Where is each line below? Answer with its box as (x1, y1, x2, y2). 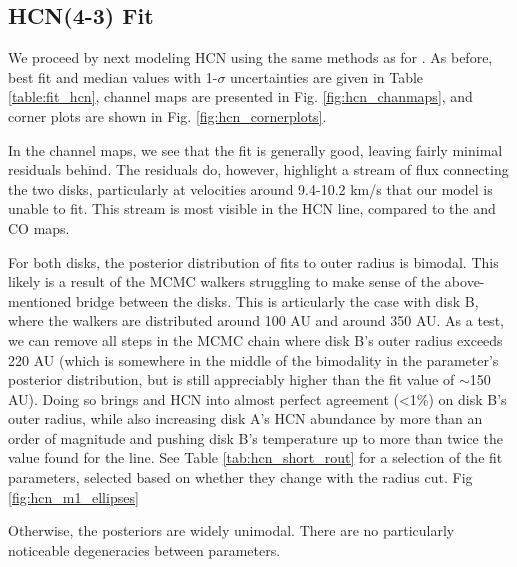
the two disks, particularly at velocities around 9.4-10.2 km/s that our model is (8, 178, 493, 199)
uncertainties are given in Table (230, 66, 424, 87)
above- (444, 271, 485, 292)
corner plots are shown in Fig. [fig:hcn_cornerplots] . (8, 105, 327, 126)
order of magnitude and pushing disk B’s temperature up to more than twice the (8, 427, 503, 448)
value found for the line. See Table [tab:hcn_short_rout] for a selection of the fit (8, 447, 503, 468)
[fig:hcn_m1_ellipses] (8, 486, 139, 507)
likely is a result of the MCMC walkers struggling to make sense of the (8, 271, 441, 292)
